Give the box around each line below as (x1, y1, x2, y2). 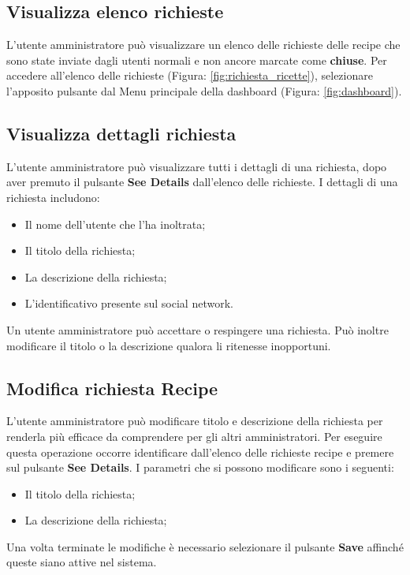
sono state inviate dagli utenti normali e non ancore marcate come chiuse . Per (6, 51, 387, 68)
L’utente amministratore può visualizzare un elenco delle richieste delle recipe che (6, 36, 401, 53)
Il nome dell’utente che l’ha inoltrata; (24, 215, 206, 232)
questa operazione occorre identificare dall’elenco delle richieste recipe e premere (6, 443, 394, 460)
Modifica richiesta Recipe (6, 375, 218, 400)
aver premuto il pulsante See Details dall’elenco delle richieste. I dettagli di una (6, 174, 398, 190)
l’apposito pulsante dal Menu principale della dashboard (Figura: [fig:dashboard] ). (6, 82, 402, 99)
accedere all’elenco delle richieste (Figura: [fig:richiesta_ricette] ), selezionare (6, 67, 373, 84)
